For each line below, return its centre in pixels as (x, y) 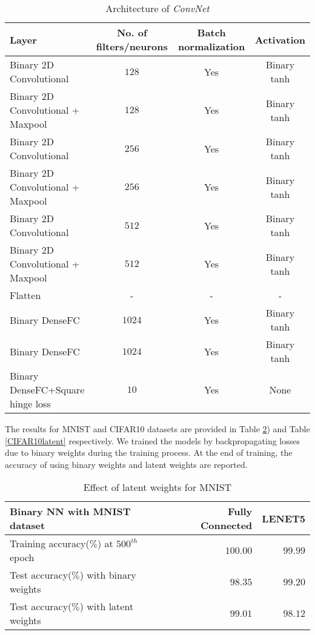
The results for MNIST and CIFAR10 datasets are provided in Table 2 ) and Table (157, 429)
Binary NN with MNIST (70, 512)
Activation (280, 39)
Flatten (25, 295)
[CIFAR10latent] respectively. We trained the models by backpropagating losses (153, 440)
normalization (211, 46)
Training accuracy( (50, 544)
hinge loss (30, 403)
